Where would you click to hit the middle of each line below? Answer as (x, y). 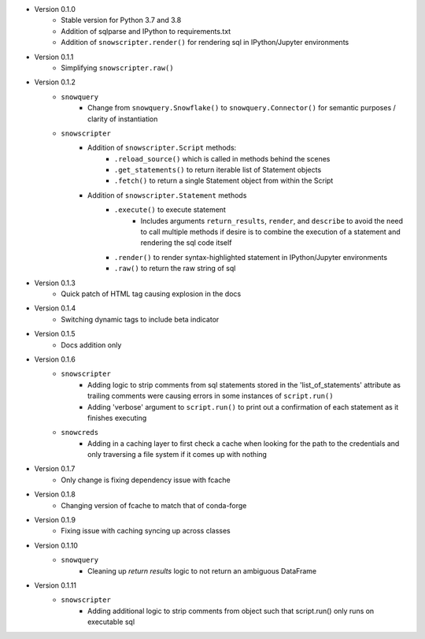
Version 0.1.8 (55, 494)
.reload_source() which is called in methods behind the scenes (222, 158)
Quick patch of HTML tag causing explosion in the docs (151, 293)
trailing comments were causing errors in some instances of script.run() (211, 396)
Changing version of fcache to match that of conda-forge (154, 505)
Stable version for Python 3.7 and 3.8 (121, 20)
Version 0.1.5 (55, 334)
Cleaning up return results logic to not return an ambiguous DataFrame (202, 570)
